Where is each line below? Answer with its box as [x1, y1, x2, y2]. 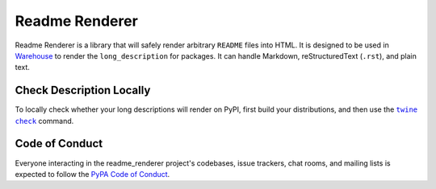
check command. [15, 116, 74, 125]
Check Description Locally [15, 84, 151, 97]
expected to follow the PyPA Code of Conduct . [15, 169, 170, 179]
